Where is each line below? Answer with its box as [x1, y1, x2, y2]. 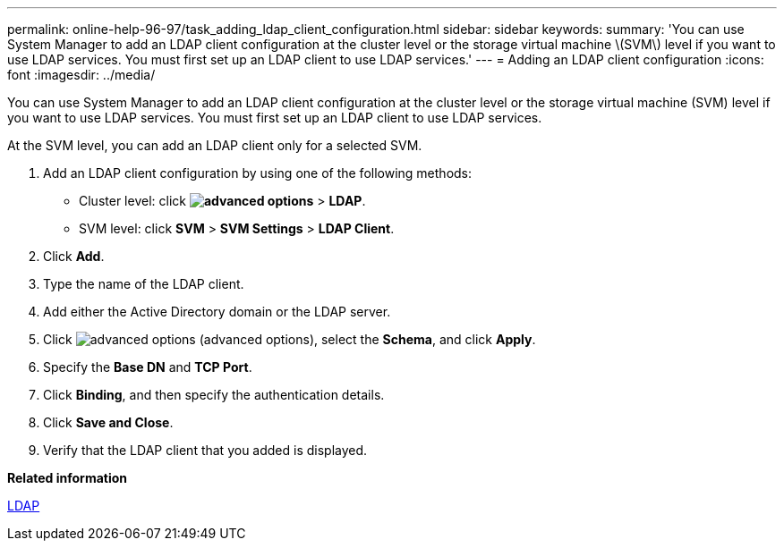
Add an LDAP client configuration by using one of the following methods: [43, 165, 473, 181]
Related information [7, 470, 128, 485]
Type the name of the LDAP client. [43, 276, 244, 291]
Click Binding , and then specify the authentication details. [43, 387, 385, 402]
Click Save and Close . [43, 415, 174, 430]
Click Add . [43, 249, 105, 264]
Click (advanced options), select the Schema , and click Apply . [43, 332, 536, 347]
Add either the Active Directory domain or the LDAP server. [43, 304, 391, 319]
